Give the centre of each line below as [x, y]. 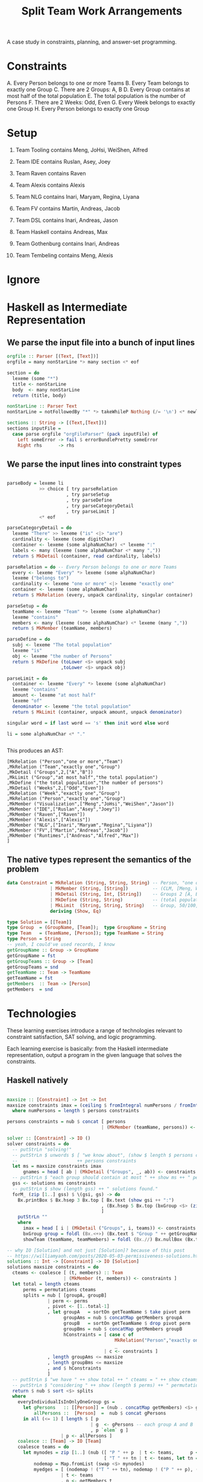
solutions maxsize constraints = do [53, 1267]
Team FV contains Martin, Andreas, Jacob [68, 209]
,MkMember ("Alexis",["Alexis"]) [49, 820]
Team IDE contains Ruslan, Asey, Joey [63, 162]
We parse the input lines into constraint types [94, 464]
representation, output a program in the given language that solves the [95, 1055]
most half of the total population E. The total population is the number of [96, 96]
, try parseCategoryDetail [100, 506]
